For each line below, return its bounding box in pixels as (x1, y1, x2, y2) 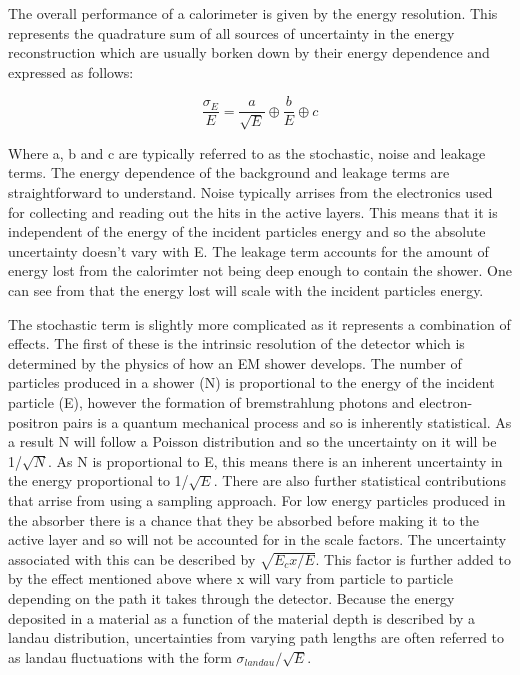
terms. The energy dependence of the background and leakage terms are (8, 162, 450, 183)
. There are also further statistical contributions (213, 470, 506, 491)
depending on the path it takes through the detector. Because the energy (8, 588, 455, 609)
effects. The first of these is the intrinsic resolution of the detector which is (8, 333, 465, 354)
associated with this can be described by (8, 548, 256, 569)
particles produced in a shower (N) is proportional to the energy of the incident (8, 372, 495, 393)
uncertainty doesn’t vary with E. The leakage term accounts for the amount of (8, 240, 489, 261)
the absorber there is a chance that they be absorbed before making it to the (8, 509, 479, 530)
